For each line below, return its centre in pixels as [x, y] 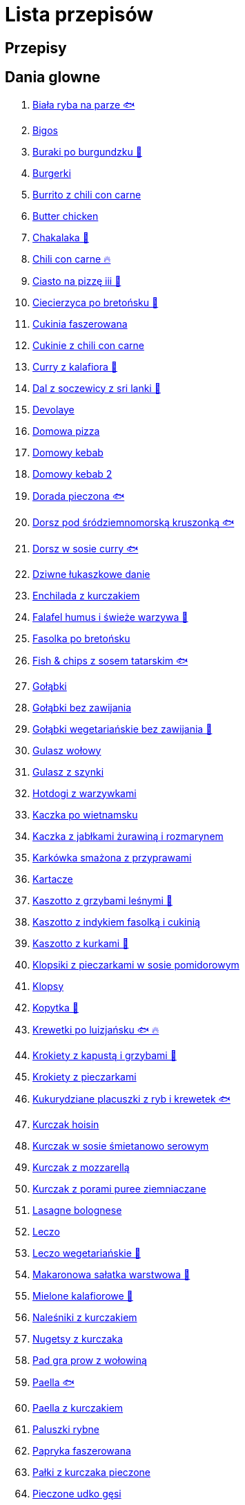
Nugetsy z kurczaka [78, 1338]
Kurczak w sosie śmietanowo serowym [121, 1146]
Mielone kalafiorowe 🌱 [83, 1296]
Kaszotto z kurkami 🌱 [81, 943]
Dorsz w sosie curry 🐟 [86, 548]
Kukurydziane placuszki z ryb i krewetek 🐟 [131, 1099]
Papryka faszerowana [82, 1450]
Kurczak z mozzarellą [81, 1167]
